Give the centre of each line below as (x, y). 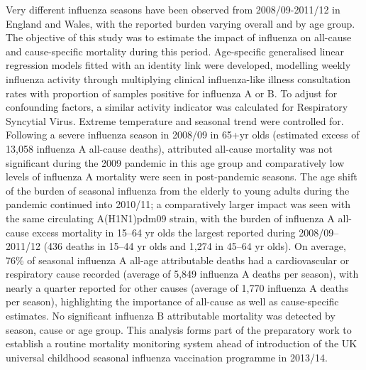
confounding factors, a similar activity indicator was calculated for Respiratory (177, 107)
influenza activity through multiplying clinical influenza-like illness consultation (178, 78)
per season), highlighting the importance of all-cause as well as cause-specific (172, 301)
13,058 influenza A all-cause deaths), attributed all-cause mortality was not (169, 148)
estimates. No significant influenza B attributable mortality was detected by (171, 316)
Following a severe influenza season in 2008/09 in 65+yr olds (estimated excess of (183, 135)
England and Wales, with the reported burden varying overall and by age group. (181, 23)
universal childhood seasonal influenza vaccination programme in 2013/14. (167, 357)
